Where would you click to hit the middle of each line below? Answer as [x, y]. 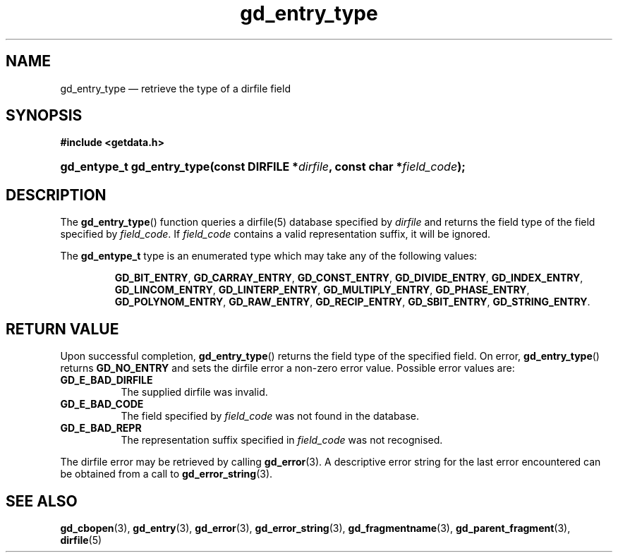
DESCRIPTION [56, 195]
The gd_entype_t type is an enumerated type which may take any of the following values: [269, 256]
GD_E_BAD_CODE [102, 404]
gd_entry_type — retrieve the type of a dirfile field [175, 88]
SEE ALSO [42, 501]
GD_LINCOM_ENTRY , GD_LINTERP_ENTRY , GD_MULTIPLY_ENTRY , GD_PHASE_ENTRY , [322, 290]
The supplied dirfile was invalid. [194, 392]
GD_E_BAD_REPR [101, 428]
